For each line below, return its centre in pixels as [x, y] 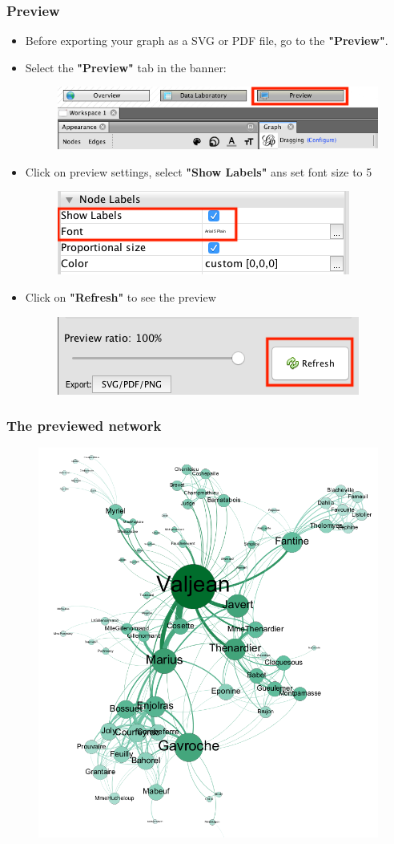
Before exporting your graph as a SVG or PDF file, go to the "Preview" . [207, 41]
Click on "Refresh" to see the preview [121, 297]
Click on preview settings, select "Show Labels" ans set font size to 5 [199, 171]
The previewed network [84, 426]
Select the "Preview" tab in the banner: [126, 67]
